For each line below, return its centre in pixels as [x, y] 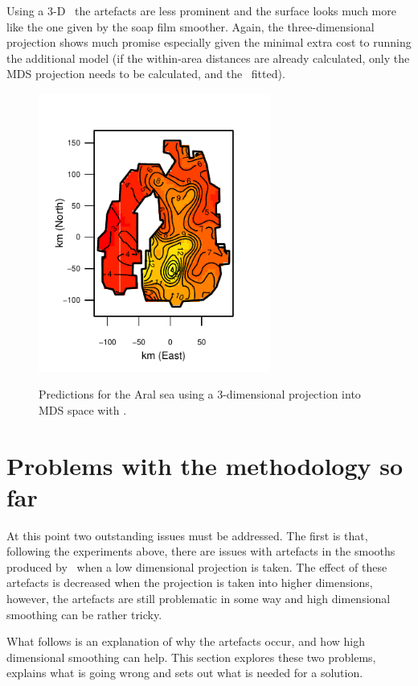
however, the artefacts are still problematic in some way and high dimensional [199, 599]
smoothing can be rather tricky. [84, 614]
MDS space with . [83, 409]
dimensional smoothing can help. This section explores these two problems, [191, 657]
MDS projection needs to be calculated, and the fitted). [146, 74]
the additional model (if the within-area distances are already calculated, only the [208, 58]
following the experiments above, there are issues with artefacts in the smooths [201, 551]
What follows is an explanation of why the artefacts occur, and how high [186, 641]
